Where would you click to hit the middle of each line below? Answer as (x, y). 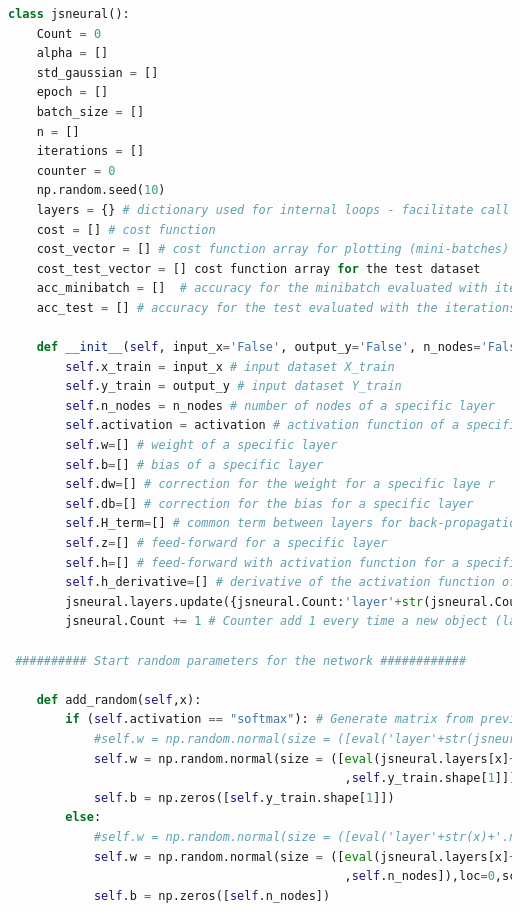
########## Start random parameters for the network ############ (241, 660)
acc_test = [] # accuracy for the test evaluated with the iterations (276, 307)
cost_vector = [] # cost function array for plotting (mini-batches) (273, 249)
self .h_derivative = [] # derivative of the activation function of (291, 582)
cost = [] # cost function (126, 229)
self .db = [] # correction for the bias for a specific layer (269, 503)
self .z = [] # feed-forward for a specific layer (226, 543)
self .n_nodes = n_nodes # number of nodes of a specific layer (280, 405)
